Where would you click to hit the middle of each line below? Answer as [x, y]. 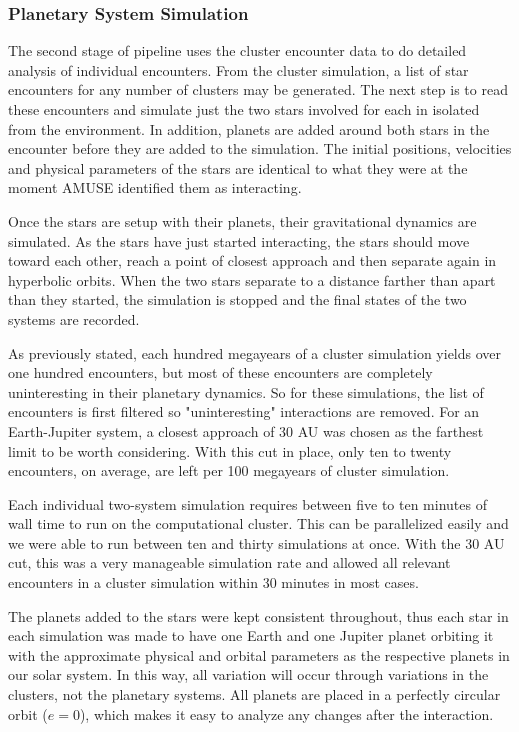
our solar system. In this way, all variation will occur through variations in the [248, 674]
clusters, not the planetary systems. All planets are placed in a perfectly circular [254, 694]
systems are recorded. [74, 318]
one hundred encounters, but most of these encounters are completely [220, 372]
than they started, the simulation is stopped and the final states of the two [237, 299]
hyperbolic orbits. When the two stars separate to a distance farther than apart [252, 279]
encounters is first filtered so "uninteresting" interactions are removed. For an [244, 411]
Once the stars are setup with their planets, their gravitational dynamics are [242, 220]
